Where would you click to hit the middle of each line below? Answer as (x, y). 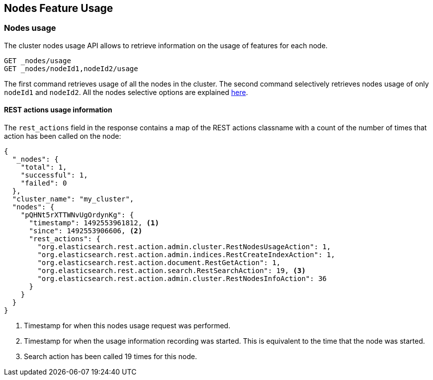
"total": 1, (44, 167)
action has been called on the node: (63, 136)
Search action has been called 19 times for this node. (111, 357)
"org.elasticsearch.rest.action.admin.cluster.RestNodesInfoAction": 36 (182, 279)
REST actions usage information (58, 110)
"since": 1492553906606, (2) (86, 231)
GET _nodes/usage (38, 60)
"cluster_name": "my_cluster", (73, 199)
